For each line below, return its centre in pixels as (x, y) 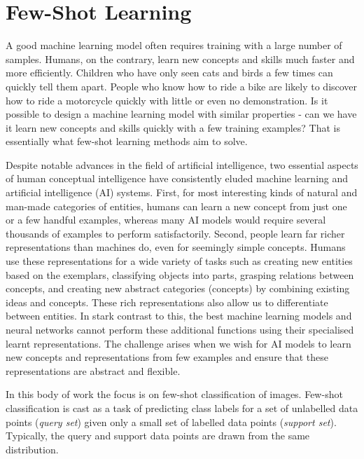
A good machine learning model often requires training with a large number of (174, 45)
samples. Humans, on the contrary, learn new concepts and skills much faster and (180, 59)
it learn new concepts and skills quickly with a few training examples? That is (173, 127)
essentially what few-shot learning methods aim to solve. (127, 141)
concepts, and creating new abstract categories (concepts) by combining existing (178, 288)
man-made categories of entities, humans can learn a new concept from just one (176, 206)
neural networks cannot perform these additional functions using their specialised (180, 329)
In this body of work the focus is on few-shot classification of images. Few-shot (174, 394)
